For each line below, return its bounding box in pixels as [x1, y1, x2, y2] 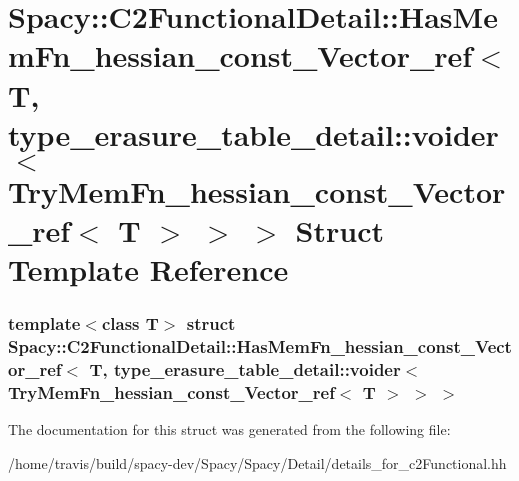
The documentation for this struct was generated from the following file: [8, 419, 451, 440]
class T [101, 311, 159, 336]
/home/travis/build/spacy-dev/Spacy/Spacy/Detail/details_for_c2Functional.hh [8, 453, 507, 474]
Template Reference [8, 249, 289, 290]
